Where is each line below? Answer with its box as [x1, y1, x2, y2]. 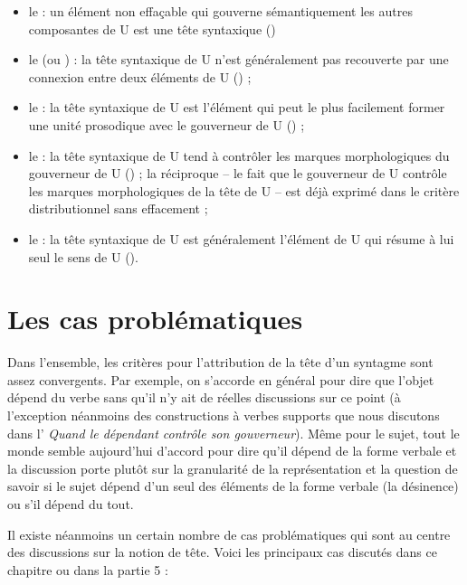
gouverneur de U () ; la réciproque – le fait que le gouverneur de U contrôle [28, 164, 447, 183]
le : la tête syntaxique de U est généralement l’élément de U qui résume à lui [28, 229, 454, 248]
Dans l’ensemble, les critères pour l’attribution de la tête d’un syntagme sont [7, 353, 434, 372]
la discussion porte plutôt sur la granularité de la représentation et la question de [7, 458, 458, 477]
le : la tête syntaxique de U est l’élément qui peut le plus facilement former [28, 98, 445, 117]
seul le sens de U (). [28, 247, 138, 266]
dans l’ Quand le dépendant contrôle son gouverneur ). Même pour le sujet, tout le [7, 423, 460, 442]
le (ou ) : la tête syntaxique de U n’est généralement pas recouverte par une [28, 50, 449, 69]
